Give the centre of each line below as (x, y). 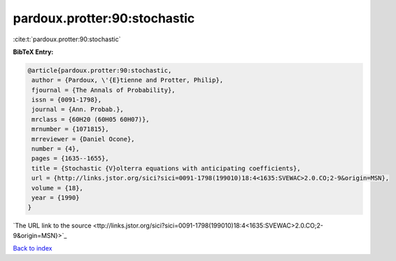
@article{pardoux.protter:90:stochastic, (100, 70)
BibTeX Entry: (33, 52)
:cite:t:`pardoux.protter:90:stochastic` (67, 39)
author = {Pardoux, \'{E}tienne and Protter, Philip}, (128, 80)
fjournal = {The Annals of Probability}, (104, 90)
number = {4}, (56, 149)
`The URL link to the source (52, 226)
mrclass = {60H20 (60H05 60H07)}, (91, 119)
